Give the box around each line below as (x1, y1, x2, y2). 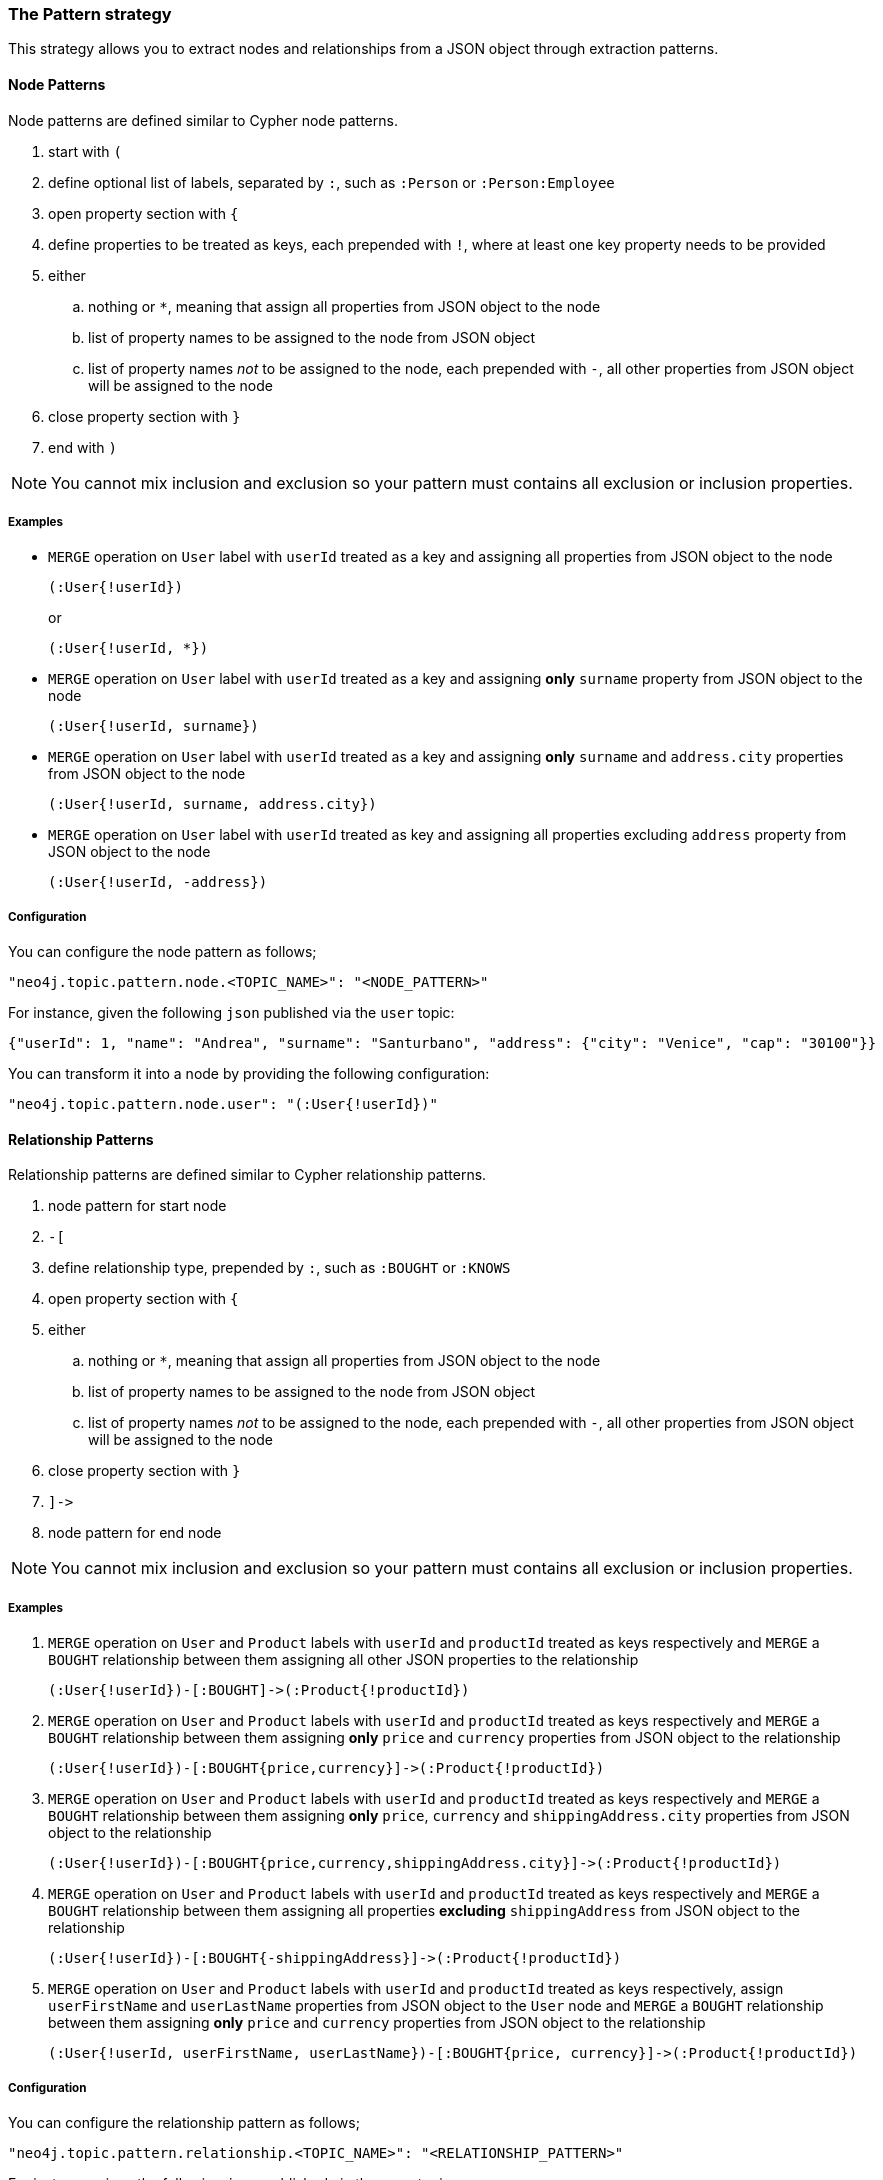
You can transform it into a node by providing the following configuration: (8, 1065, 490, 1083)
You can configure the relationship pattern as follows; (8, 2113, 360, 2131)
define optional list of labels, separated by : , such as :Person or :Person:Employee (48, 173, 615, 191)
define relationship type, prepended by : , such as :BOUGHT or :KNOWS (48, 1259, 511, 1277)
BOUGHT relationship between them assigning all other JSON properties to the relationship (48, 1651, 639, 1669)
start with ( (48, 142, 122, 160)
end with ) (48, 438, 118, 456)
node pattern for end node (48, 1524, 222, 1542)
